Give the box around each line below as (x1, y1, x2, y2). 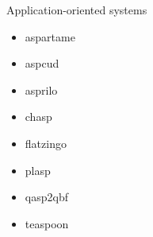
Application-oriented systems (6, 2, 147, 17)
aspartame (25, 28, 75, 45)
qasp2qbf (25, 188, 68, 205)
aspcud (25, 55, 59, 72)
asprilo (25, 81, 58, 98)
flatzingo (25, 134, 67, 151)
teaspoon (25, 215, 69, 231)
